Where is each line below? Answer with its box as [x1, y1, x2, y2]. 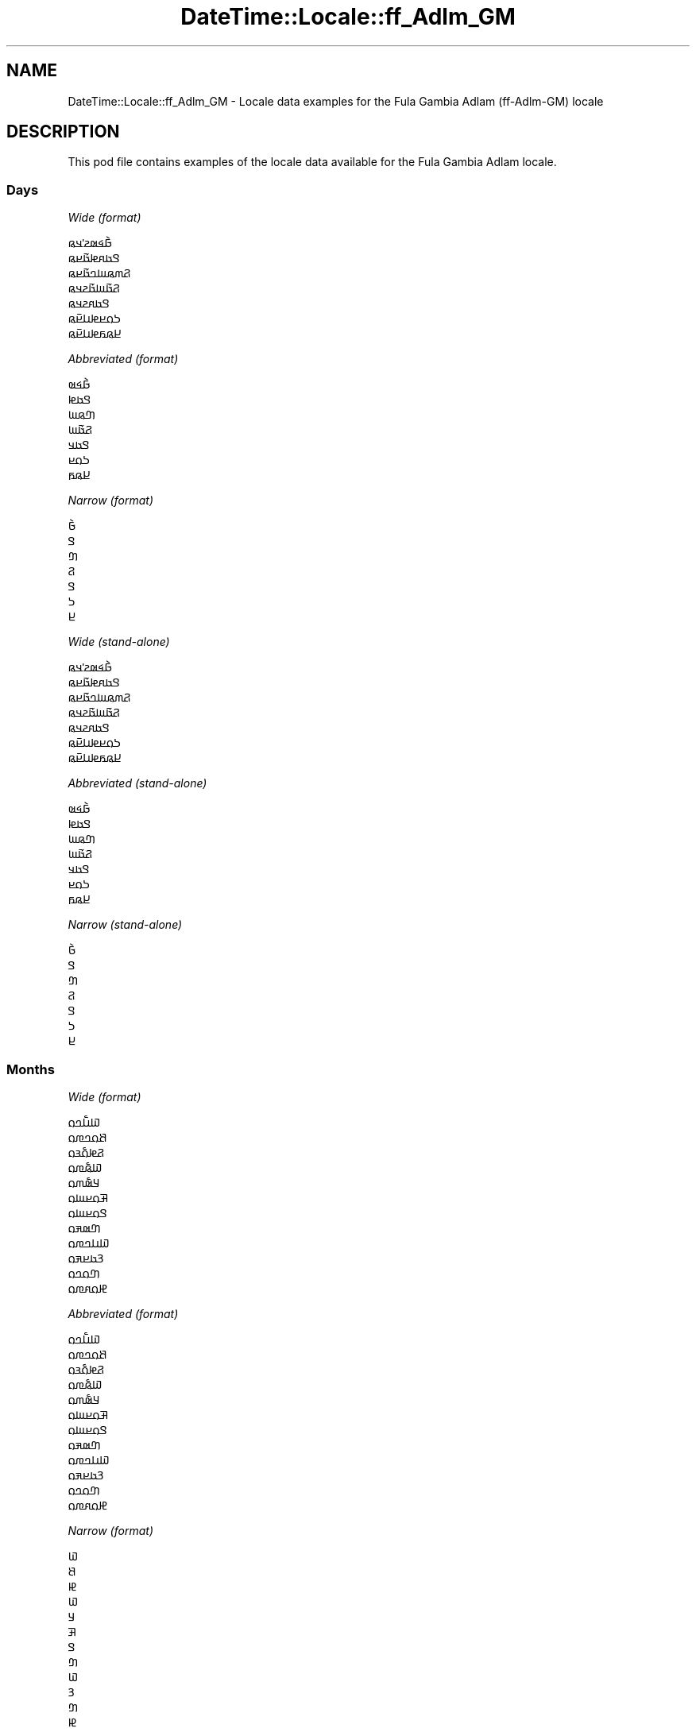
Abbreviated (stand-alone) [68, 776, 207, 791]
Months [6, 1061, 55, 1077]
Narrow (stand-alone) [68, 918, 183, 932]
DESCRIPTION [6, 122, 120, 142]
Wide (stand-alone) [68, 635, 170, 649]
